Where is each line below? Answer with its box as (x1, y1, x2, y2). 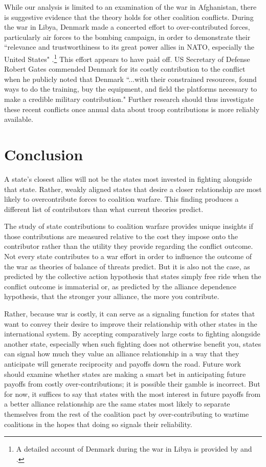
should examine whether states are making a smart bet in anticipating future (4, 368, 246, 379)
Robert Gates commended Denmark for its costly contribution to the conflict (4, 63, 246, 74)
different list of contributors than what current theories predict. (4, 203, 204, 214)
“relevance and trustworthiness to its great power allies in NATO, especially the (4, 41, 255, 52)
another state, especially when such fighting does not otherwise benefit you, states (4, 338, 261, 349)
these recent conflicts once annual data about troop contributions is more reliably (4, 103, 260, 114)
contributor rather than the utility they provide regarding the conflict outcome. (4, 241, 253, 251)
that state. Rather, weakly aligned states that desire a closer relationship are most (4, 183, 262, 194)
